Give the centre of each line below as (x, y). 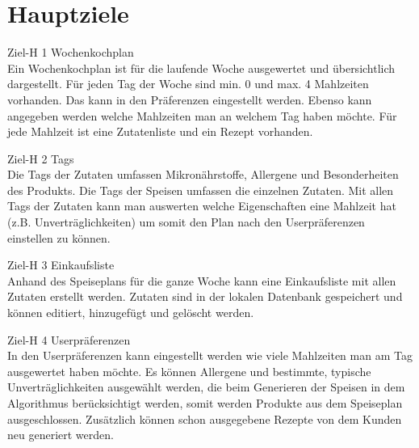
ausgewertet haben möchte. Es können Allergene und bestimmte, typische (189, 371)
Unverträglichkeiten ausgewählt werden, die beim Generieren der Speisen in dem (206, 387)
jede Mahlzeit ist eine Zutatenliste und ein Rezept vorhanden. (160, 131)
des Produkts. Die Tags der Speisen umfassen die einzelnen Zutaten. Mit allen (201, 190)
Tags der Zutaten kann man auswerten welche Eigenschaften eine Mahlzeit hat (202, 206)
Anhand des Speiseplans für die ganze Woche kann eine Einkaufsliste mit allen (202, 280)
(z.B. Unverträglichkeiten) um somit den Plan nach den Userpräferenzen (186, 222)
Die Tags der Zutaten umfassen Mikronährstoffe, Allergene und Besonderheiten (203, 174)
